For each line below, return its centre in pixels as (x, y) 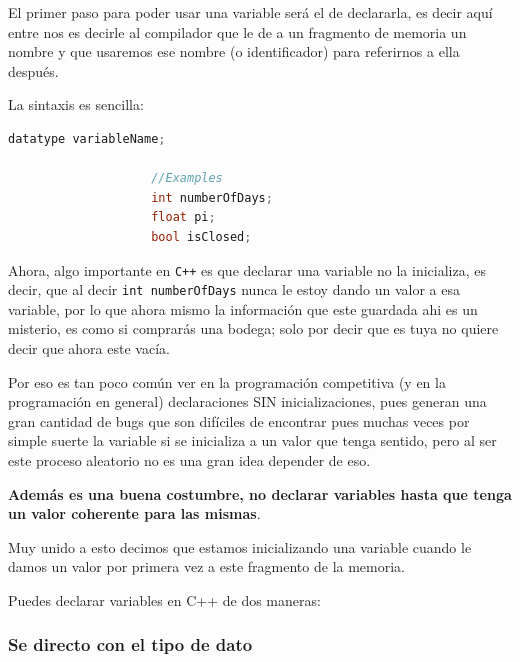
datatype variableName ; (87, 138)
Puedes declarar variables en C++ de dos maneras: (164, 599)
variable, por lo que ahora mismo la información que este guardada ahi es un (243, 308)
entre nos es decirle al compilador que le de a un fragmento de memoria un (237, 31)
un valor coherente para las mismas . (134, 513)
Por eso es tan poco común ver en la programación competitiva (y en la (227, 381)
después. (33, 70)
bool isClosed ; (201, 236)
